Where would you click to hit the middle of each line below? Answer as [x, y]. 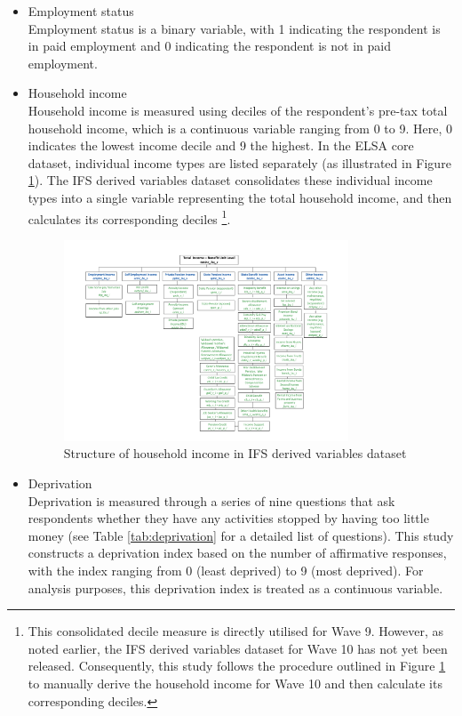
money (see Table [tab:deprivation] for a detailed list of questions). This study [241, 535]
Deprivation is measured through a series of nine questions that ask [211, 500]
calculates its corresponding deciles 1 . [129, 217]
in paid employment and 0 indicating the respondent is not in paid [209, 46]
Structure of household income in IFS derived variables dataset [235, 453]
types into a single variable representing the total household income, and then [240, 197]
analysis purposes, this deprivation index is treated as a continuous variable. [235, 587]
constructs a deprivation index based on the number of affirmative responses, [237, 553]
